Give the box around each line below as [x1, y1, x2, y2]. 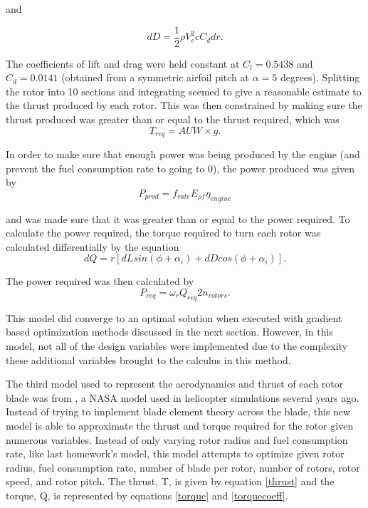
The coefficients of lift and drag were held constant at [6, 56, 240, 71]
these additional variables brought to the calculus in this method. [6, 352, 291, 367]
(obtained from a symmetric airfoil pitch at [61, 70, 250, 85]
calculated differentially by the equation [6, 239, 179, 254]
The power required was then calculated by [6, 274, 194, 289]
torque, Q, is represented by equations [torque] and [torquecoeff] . [6, 487, 288, 502]
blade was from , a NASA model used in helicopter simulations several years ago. [6, 390, 359, 405]
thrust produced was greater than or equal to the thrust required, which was [6, 112, 340, 127]
